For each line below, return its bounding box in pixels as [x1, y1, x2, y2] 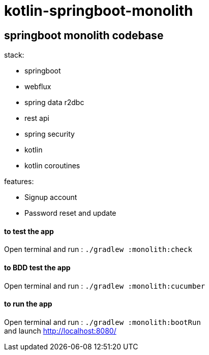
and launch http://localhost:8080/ [4, 326, 116, 335]
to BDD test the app [4, 263, 71, 272]
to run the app [4, 299, 52, 309]
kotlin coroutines [24, 161, 80, 170]
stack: [4, 50, 24, 60]
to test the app [4, 226, 54, 236]
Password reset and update [24, 209, 116, 218]
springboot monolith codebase [4, 29, 164, 42]
